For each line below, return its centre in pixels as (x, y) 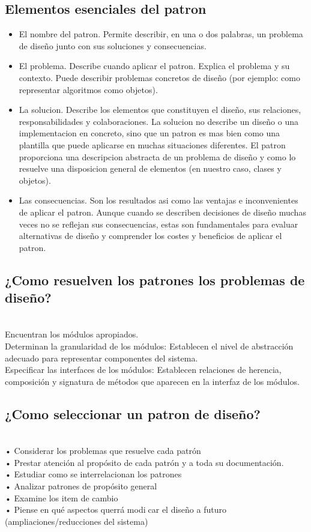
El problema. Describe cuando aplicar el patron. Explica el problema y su (154, 66)
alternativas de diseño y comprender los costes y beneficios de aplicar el (150, 236)
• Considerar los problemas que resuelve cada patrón (103, 451)
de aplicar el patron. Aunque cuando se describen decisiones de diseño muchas (162, 212)
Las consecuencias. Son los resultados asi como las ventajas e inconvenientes (159, 200)
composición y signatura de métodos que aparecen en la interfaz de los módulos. (152, 381)
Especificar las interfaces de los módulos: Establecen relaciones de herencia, (143, 370)
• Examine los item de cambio (62, 497)
